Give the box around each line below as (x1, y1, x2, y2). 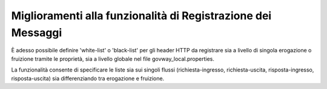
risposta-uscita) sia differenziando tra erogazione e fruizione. (11, 75, 165, 82)
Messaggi (11, 26, 62, 39)
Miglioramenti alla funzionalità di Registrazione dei (11, 9, 272, 22)
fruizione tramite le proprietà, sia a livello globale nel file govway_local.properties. (11, 55, 215, 63)
